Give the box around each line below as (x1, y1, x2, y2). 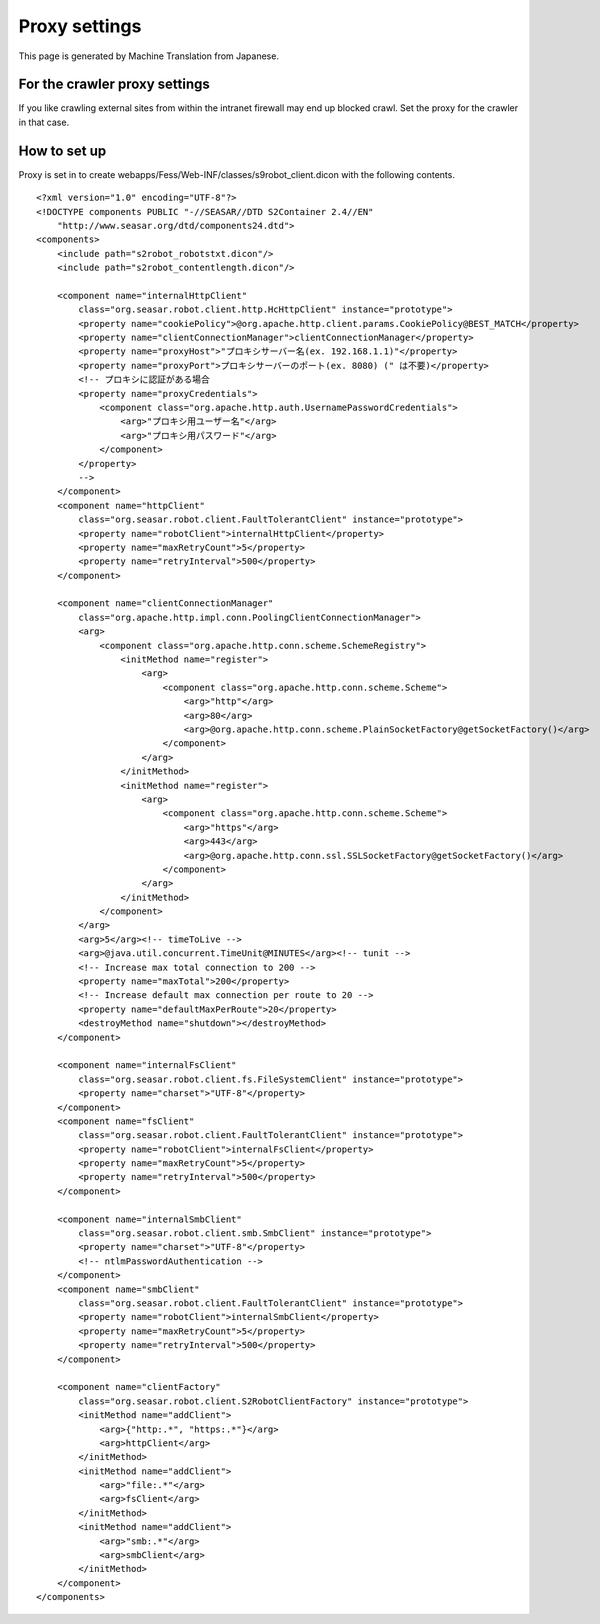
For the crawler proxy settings (18, 76, 210, 93)
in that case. (18, 116, 70, 128)
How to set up (18, 142, 107, 159)
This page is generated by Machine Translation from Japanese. (18, 50, 280, 62)
